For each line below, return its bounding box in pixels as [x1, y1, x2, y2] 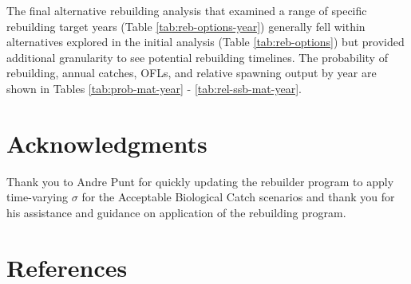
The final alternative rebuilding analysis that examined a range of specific [6, 2, 367, 18]
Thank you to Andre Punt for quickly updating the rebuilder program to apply [6, 173, 394, 189]
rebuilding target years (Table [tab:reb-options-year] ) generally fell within [6, 18, 366, 34]
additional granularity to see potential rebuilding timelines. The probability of [6, 49, 388, 65]
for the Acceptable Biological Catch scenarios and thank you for [81, 189, 395, 205]
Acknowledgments [6, 126, 207, 159]
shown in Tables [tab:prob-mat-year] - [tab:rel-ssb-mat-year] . [6, 80, 302, 96]
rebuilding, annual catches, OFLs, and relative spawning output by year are [6, 64, 377, 81]
